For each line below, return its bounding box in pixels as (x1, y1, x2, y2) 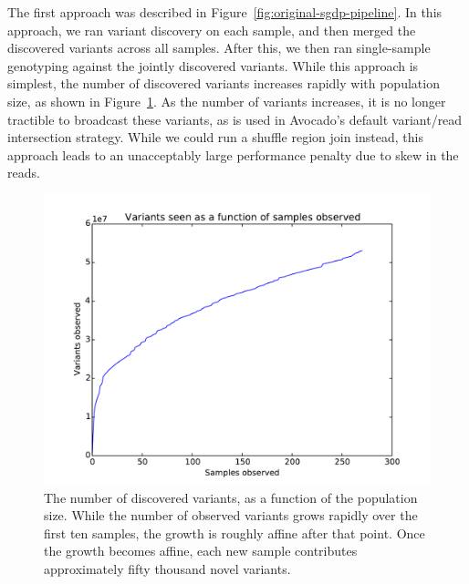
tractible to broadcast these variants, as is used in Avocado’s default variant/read (7, 109, 463, 128)
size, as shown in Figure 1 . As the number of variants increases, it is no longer (7, 91, 446, 110)
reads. (7, 163, 40, 182)
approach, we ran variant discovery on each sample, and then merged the (7, 20, 416, 39)
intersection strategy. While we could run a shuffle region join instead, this (7, 128, 423, 147)
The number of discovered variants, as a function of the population (44, 487, 418, 507)
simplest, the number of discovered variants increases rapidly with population (7, 74, 440, 93)
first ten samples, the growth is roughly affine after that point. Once (44, 523, 425, 542)
